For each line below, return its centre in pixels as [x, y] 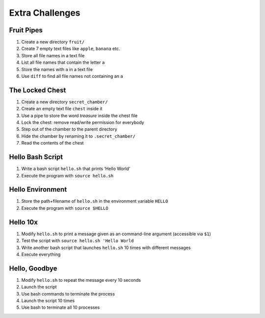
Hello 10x [23, 222]
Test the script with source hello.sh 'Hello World [78, 241]
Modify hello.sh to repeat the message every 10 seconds [81, 280]
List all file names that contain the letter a [63, 62]
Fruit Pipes [26, 30]
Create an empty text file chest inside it [62, 109]
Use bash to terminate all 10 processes [61, 307]
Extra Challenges [45, 13]
